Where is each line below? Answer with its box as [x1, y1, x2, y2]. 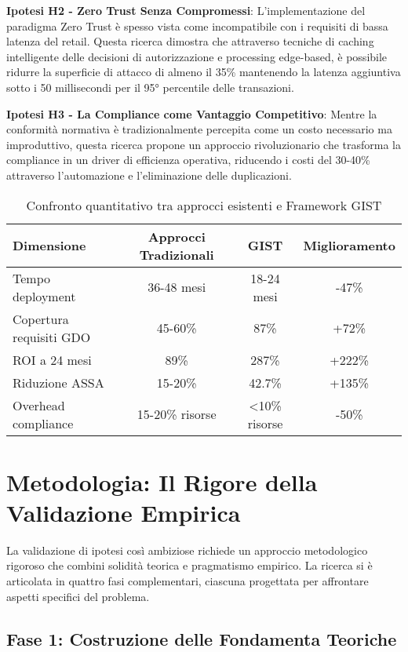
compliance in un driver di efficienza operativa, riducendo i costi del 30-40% [6, 151, 370, 168]
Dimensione [13, 236, 86, 255]
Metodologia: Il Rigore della [6, 465, 318, 497]
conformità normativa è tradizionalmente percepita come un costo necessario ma [6, 121, 392, 137]
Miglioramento [303, 236, 395, 255]
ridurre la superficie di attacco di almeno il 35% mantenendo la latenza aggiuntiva [6, 64, 401, 80]
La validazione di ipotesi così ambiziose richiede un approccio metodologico [6, 541, 368, 558]
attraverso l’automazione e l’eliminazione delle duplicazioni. [6, 166, 292, 183]
